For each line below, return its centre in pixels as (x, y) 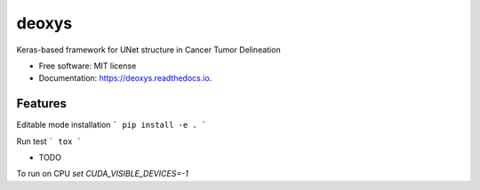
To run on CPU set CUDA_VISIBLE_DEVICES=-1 (102, 174)
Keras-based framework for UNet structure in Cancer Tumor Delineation (148, 50)
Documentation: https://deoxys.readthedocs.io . (125, 78)
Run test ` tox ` (49, 141)
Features (41, 103)
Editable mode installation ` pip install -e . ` (112, 125)
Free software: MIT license (88, 66)
